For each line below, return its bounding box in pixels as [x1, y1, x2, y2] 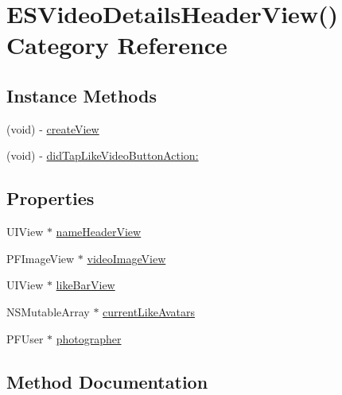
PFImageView [6, 250, 75, 266]
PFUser [6, 330, 44, 347]
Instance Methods [6, 83, 157, 107]
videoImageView [87, 250, 166, 266]
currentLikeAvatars [103, 303, 195, 319]
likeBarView [56, 277, 115, 293]
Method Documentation [6, 369, 208, 393]
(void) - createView [6, 120, 99, 137]
